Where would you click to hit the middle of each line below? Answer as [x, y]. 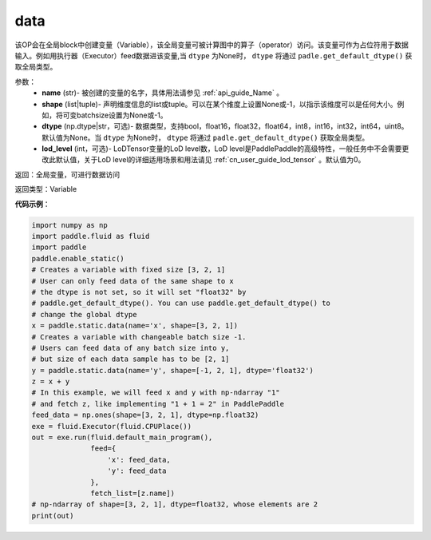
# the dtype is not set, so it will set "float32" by [139, 292]
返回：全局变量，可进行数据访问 [67, 174]
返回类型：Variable [46, 189]
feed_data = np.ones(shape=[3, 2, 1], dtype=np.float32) [145, 415]
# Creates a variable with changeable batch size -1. [139, 337]
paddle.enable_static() [78, 258]
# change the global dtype [84, 314]
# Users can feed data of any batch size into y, [130, 348]
